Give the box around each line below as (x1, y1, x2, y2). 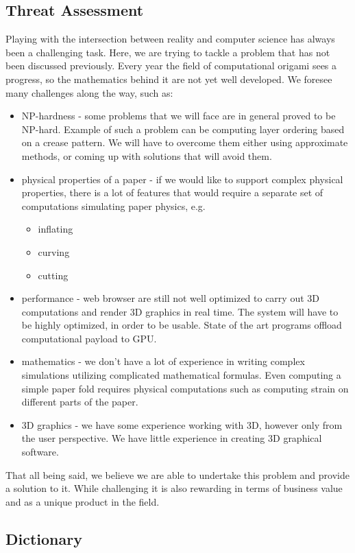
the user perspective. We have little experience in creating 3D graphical (21, 431, 322, 445)
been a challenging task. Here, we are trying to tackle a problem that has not (5, 45, 330, 59)
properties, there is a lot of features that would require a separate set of (21, 185, 323, 200)
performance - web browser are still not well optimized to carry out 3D (21, 291, 319, 305)
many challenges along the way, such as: (5, 85, 173, 99)
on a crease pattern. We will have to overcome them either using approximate (21, 135, 348, 150)
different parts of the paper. (21, 395, 138, 409)
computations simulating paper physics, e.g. (21, 198, 206, 213)
